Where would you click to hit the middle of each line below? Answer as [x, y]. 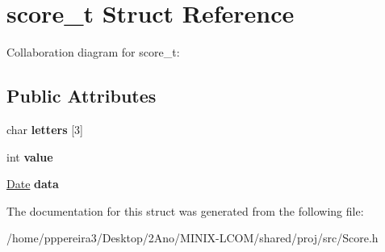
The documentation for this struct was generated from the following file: [185, 210]
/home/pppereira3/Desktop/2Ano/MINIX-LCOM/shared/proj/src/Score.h [192, 238]
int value [30, 156]
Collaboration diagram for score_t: [93, 52]
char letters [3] [45, 129]
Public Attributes [82, 96]
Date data [33, 184]
